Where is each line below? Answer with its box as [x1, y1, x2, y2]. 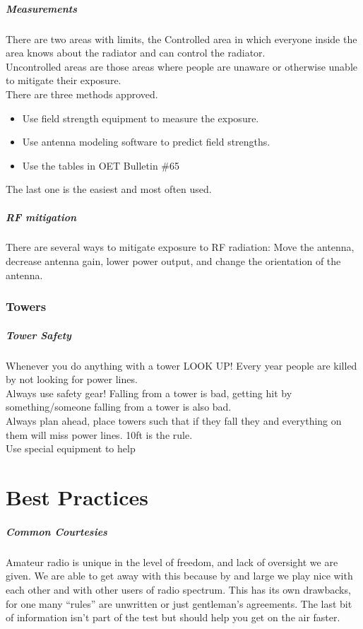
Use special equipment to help [6, 441, 136, 456]
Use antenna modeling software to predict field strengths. [22, 134, 270, 149]
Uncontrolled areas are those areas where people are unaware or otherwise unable [6, 59, 358, 74]
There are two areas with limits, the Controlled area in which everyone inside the [6, 31, 357, 46]
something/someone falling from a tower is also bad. [6, 399, 232, 414]
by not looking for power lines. [6, 372, 138, 387]
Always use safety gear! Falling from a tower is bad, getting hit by [6, 385, 292, 400]
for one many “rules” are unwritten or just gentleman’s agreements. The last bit [6, 596, 352, 611]
